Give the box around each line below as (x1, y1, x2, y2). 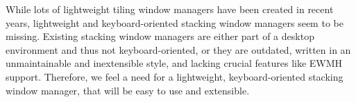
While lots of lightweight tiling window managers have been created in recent (6, 2, 334, 16)
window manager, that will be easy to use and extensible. (6, 83, 250, 97)
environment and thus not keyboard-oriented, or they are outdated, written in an (6, 42, 351, 57)
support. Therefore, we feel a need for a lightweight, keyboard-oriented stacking (6, 69, 344, 83)
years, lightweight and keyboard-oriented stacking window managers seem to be (6, 15, 344, 30)
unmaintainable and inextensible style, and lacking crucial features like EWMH (6, 56, 343, 70)
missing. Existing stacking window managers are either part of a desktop (6, 29, 314, 43)
